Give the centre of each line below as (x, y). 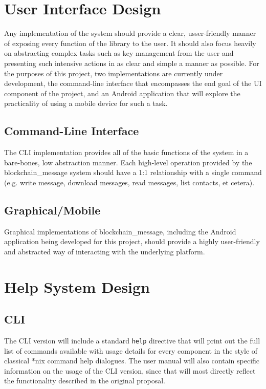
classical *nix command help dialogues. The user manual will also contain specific (132, 361)
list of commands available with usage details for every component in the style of (131, 350)
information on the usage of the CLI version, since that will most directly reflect (130, 370)
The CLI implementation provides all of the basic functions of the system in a (126, 152)
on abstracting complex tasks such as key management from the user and (119, 53)
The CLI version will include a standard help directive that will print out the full (132, 341)
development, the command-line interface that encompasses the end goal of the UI (133, 83)
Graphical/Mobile (52, 210)
